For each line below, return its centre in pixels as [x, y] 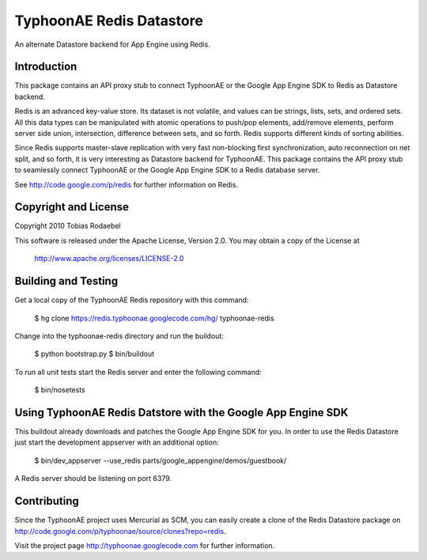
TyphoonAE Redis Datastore [109, 21]
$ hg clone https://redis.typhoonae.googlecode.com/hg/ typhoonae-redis [154, 318]
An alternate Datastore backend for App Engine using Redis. [113, 44]
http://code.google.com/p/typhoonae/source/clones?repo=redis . [120, 531]
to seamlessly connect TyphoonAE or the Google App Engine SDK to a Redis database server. [167, 170]
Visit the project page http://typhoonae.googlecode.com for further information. [145, 545]
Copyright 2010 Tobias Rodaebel [68, 226]
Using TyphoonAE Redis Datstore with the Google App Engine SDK [181, 412]
